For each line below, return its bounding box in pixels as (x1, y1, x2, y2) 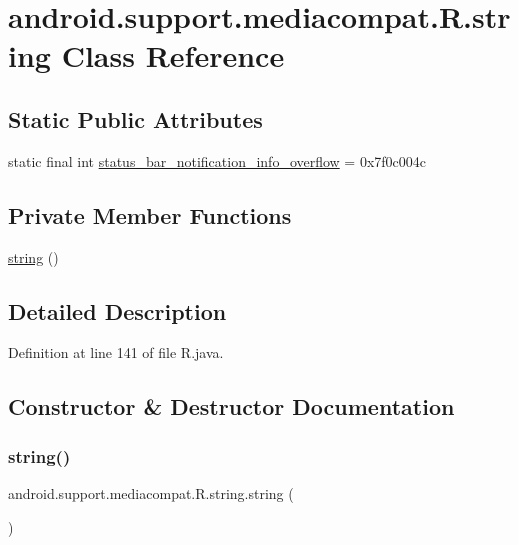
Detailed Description (8, 295, 227, 326)
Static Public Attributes (8, 103, 263, 134)
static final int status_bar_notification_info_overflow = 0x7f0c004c (8, 150, 427, 171)
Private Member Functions (8, 199, 292, 230)
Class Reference (61, 35, 285, 76)
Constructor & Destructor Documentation (8, 391, 455, 422)
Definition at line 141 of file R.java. (8, 342, 224, 363)
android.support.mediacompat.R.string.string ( (8, 482, 294, 503)
